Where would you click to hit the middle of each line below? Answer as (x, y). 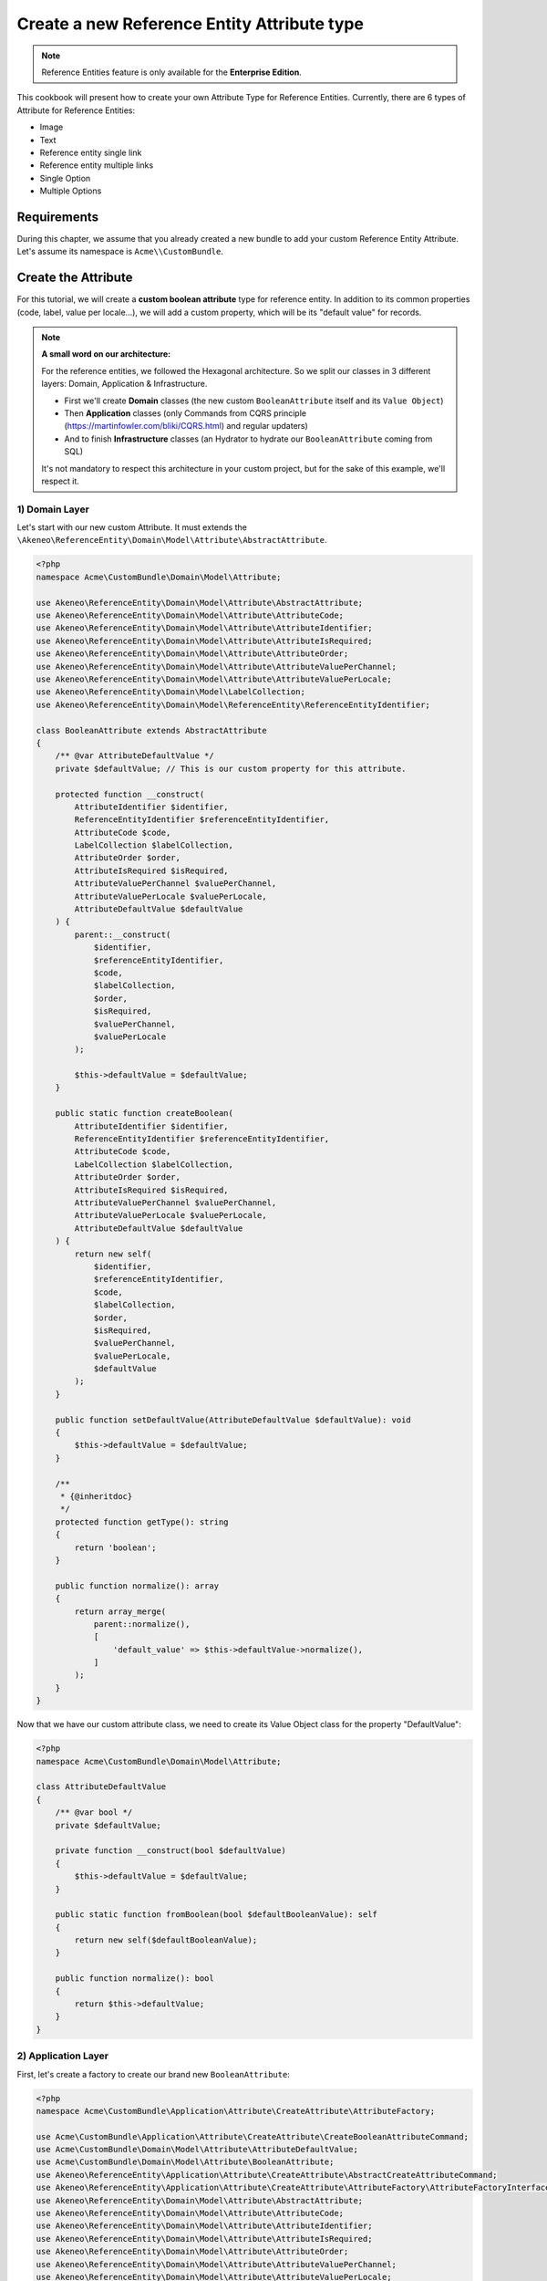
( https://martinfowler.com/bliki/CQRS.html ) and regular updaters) (186, 426)
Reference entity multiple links (97, 165)
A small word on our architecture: (106, 354)
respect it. (60, 481)
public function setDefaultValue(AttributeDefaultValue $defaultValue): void (233, 1420)
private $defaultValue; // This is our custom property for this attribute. (231, 768)
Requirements (58, 217)
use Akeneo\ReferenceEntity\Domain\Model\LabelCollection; (170, 692)
